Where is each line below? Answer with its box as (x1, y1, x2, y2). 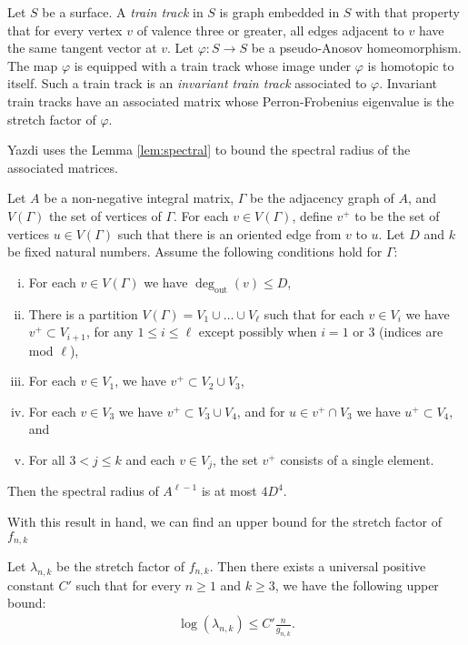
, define (292, 206, 333, 225)
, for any (85, 322, 134, 341)
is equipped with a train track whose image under (74, 55, 352, 75)
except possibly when (198, 322, 317, 341)
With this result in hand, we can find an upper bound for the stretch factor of (7, 511, 443, 530)
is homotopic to (367, 55, 454, 75)
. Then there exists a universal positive (209, 557, 426, 576)
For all (28, 449, 65, 469)
